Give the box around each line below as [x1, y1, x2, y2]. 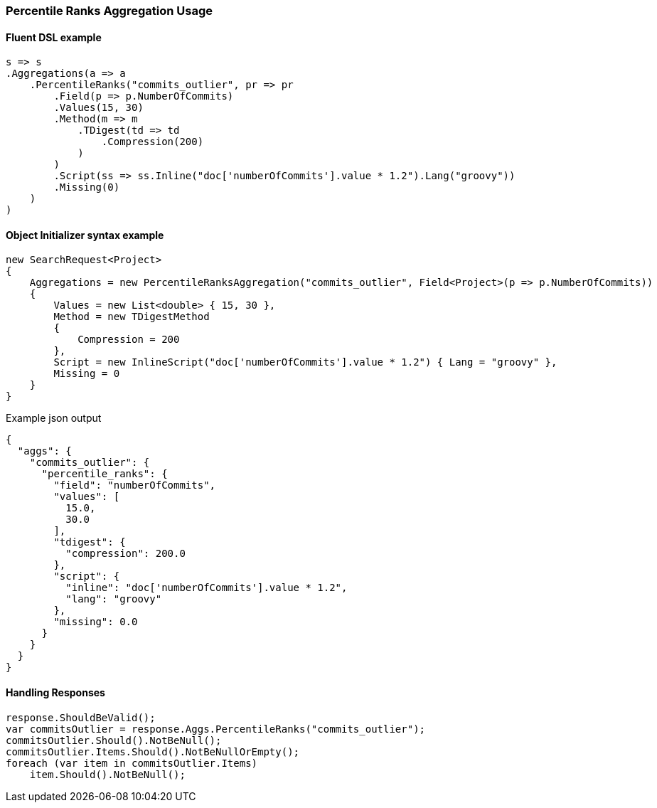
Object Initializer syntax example [6, 228, 164, 241]
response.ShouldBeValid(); [6, 711, 156, 723]
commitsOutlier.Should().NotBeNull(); [6, 734, 222, 746]
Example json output [6, 412, 102, 425]
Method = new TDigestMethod [53, 311, 210, 323]
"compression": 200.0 [65, 548, 186, 560]
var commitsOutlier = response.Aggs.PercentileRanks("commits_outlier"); [6, 723, 426, 735]
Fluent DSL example [6, 31, 102, 43]
